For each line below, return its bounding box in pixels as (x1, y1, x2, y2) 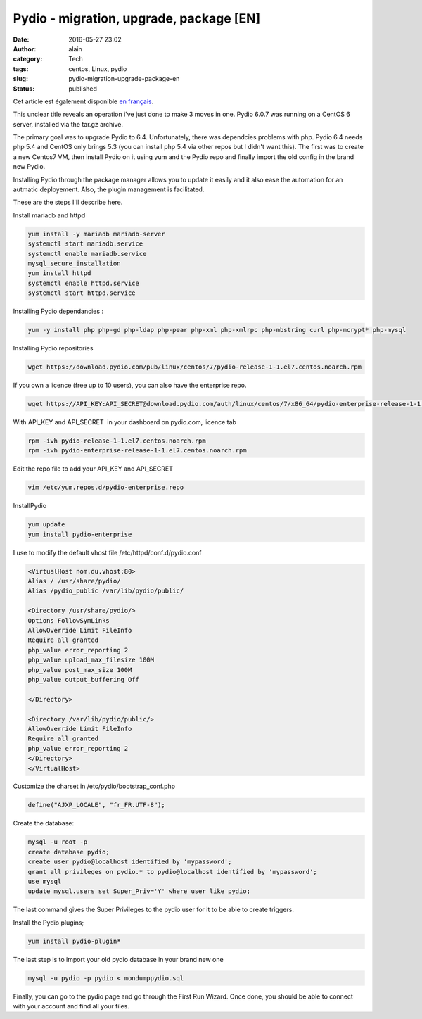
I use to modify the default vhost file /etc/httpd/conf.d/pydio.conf (13, 548, 202, 557)
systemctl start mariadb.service (27, 240, 143, 248)
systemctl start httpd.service (27, 289, 136, 297)
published (68, 84, 98, 93)
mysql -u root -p (27, 838, 88, 846)
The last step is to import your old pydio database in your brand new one (13, 955, 224, 963)
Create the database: (13, 819, 75, 828)
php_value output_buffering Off (27, 676, 140, 683)
